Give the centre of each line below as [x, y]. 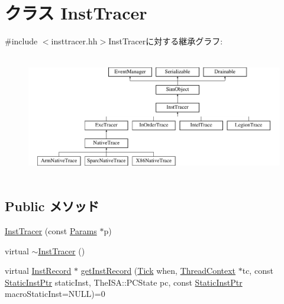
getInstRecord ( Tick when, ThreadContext [158, 271]
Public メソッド [52, 206]
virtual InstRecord [38, 271]
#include [21, 41]
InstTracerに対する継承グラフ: [166, 41]
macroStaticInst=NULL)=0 [55, 294]
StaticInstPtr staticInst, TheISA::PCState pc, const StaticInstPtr [124, 282]
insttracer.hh [74, 41]
